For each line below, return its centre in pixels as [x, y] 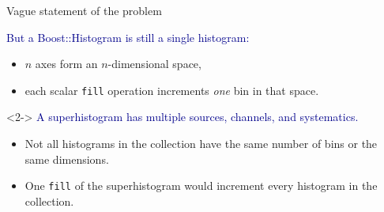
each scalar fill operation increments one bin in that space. [172, 90]
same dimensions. [67, 159]
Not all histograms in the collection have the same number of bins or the [201, 144]
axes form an [66, 64]
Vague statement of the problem [84, 10]
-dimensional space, [154, 64]
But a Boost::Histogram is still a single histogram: [128, 37]
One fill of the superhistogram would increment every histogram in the [201, 185]
